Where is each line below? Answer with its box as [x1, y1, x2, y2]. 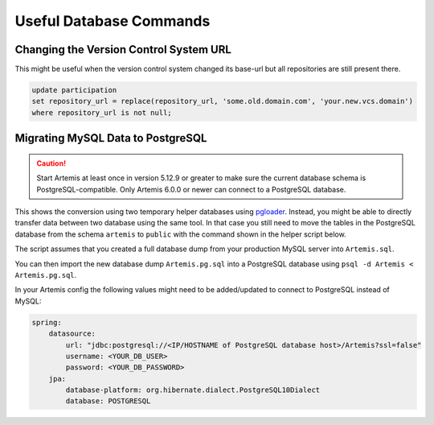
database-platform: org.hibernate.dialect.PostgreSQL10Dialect [65, 386, 321, 394]
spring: [31, 318, 62, 327]
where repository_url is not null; [31, 108, 172, 117]
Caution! [36, 158, 67, 168]
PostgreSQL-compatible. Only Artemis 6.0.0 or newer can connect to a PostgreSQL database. [36, 184, 346, 194]
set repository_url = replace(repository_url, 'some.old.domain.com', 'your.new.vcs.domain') [31, 97, 414, 106]
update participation [31, 85, 117, 95]
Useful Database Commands [14, 12, 211, 30]
